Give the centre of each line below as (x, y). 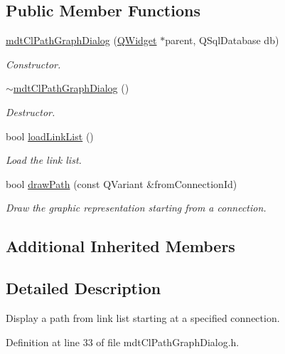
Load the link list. (44, 160)
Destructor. (31, 111)
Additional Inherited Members (120, 246)
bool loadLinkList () (50, 136)
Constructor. (33, 64)
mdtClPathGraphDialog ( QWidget (81, 40)
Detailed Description (84, 288)
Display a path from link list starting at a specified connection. (143, 317)
